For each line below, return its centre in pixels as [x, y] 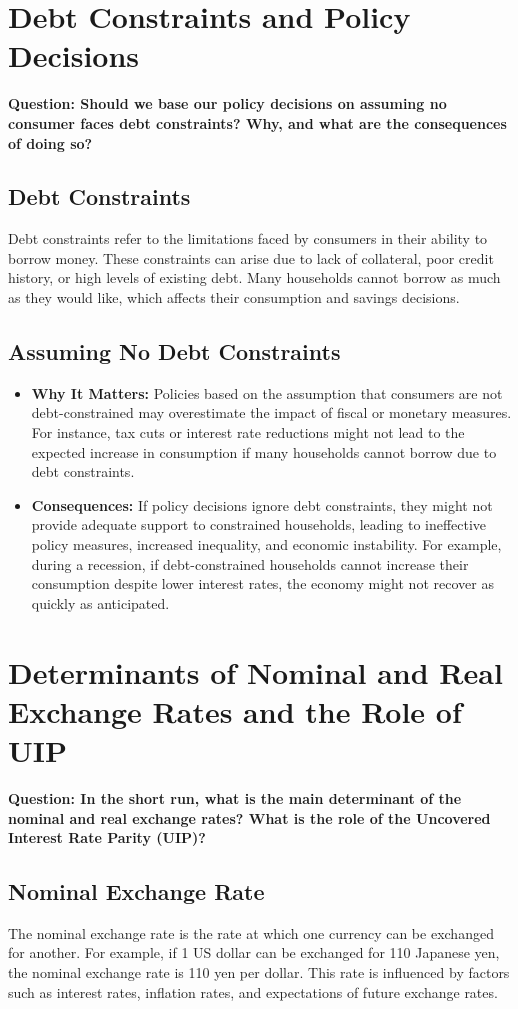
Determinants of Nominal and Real [255, 671]
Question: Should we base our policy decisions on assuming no [227, 103]
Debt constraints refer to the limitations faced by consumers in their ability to [248, 238]
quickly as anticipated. [100, 602]
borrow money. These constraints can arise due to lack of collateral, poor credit [251, 257]
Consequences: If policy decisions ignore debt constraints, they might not [262, 504]
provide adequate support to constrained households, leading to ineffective [259, 524]
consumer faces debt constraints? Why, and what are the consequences [257, 122]
